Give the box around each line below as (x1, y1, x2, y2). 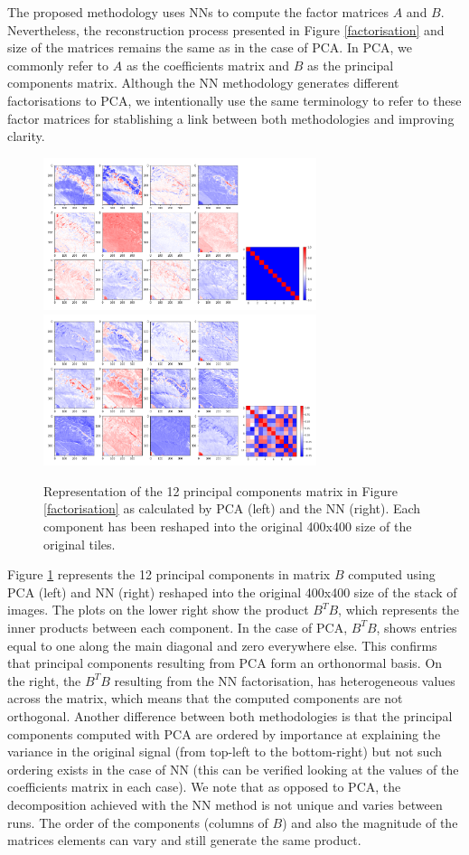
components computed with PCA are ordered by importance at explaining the (7, 724, 441, 743)
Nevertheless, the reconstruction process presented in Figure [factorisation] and (7, 20, 445, 39)
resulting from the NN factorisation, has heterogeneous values (114, 671, 455, 690)
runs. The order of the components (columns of (7, 813, 268, 832)
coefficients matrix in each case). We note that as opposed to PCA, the (7, 777, 401, 796)
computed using (348, 565, 436, 584)
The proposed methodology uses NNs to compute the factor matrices (7, 3, 389, 21)
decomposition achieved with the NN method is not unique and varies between (7, 794, 443, 813)
